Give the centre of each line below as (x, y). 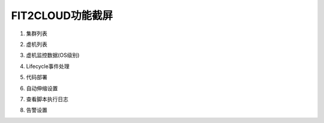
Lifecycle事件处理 (48, 66)
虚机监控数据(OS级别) (53, 55)
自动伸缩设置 (42, 88)
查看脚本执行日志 (47, 99)
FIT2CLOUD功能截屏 (62, 16)
